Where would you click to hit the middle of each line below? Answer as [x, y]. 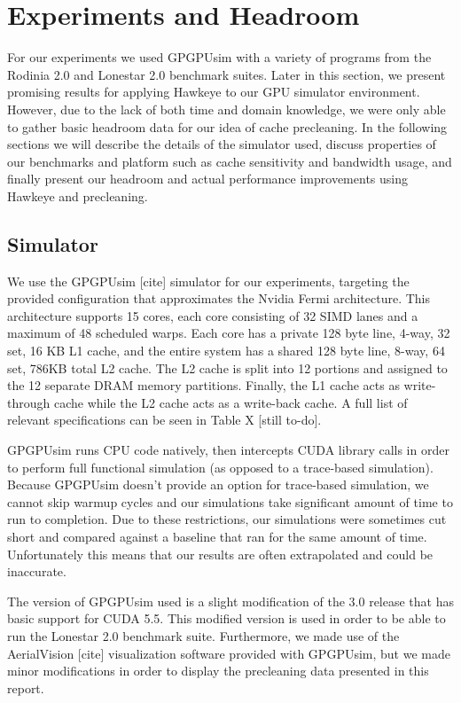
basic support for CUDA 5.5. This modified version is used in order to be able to [227, 618]
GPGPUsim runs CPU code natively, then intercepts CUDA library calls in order [228, 450]
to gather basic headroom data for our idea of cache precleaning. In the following [227, 126]
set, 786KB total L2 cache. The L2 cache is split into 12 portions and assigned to [227, 367]
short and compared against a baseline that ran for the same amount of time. [217, 536]
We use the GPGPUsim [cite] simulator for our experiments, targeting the [208, 281]
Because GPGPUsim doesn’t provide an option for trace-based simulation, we [218, 484]
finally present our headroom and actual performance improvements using [207, 179]
